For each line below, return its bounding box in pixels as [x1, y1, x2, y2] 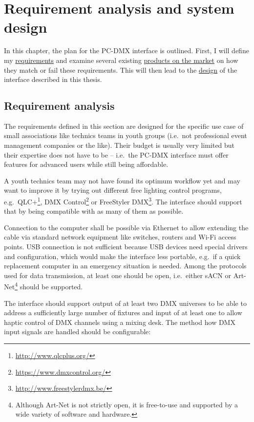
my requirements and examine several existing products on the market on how [4, 55, 238, 65]
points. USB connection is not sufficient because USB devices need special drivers [4, 241, 248, 252]
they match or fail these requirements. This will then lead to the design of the [4, 64, 237, 75]
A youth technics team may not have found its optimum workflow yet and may [4, 175, 240, 185]
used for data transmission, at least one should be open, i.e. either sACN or [4, 270, 232, 280]
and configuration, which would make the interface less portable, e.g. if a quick [4, 251, 241, 261]
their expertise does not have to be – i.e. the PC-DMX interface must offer [4, 149, 229, 160]
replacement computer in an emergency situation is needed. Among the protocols [4, 261, 247, 271]
